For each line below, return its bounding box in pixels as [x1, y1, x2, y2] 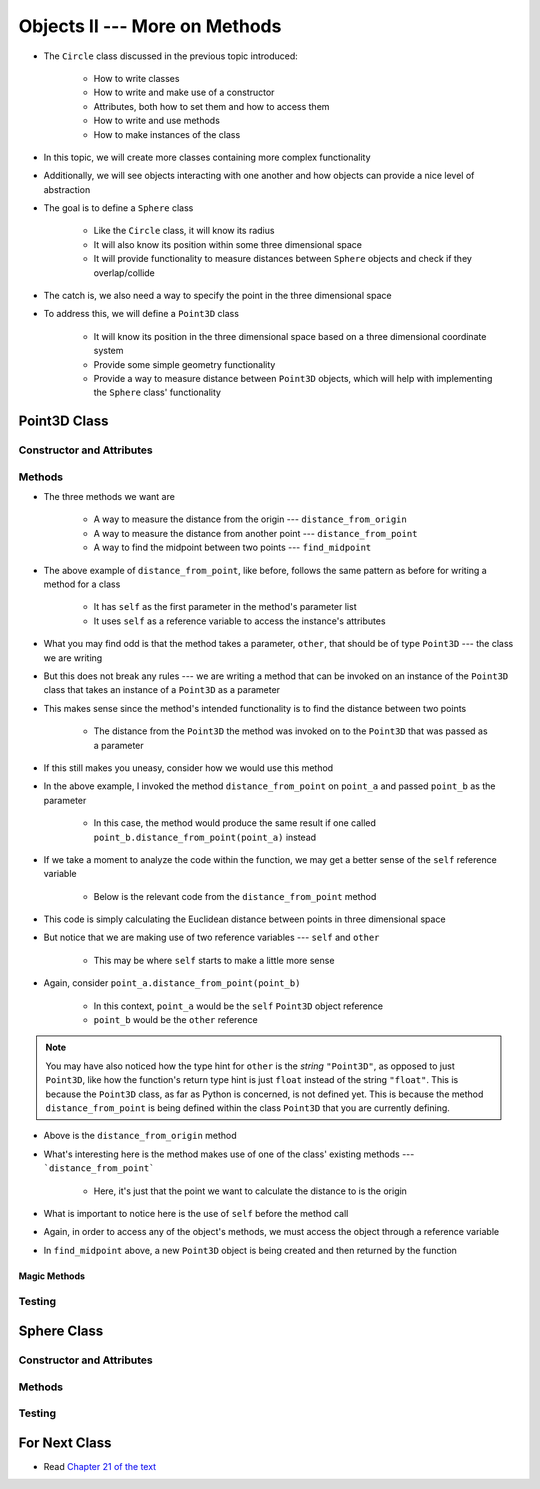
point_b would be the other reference [93, 1014, 259, 1026]
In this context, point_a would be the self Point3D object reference [93, 1000, 384, 1012]
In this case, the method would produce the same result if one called [93, 817, 377, 829]
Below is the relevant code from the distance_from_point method [93, 890, 377, 902]
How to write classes [93, 72, 180, 84]
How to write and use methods [93, 115, 220, 127]
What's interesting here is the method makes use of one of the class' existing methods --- [43, 1148, 415, 1160]
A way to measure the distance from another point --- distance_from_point [93, 527, 418, 539]
